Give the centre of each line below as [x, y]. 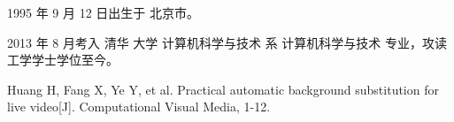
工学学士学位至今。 [63, 60]
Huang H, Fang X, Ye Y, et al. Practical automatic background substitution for [223, 89]
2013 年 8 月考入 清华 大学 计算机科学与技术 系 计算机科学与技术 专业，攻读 [227, 42]
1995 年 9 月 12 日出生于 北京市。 [103, 12]
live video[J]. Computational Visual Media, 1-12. [139, 107]
